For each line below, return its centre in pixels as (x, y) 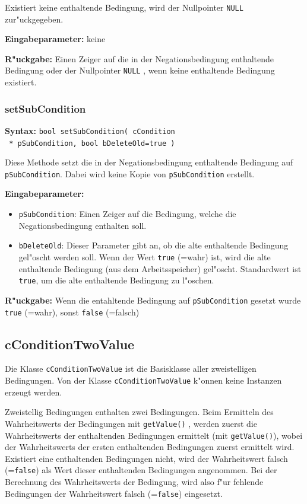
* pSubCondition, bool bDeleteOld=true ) (92, 143)
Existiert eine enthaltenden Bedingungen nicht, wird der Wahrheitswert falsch (146, 458)
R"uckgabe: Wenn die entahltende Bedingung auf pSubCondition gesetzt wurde (153, 300)
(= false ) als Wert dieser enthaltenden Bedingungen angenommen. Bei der (141, 470)
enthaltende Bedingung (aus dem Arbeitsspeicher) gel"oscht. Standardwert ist (160, 268)
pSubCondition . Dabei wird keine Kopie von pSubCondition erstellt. (130, 173)
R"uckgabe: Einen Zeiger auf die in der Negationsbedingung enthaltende (140, 58)
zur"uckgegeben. (34, 19)
